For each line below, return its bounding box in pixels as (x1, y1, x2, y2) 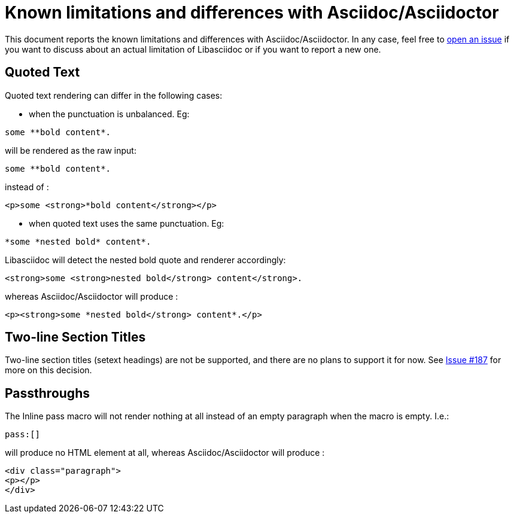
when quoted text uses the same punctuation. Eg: (29, 218, 224, 228)
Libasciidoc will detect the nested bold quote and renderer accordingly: (5, 254, 286, 265)
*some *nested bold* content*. (5, 236, 151, 246)
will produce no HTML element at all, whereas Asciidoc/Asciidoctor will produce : (5, 447, 325, 458)
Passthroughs (5, 385, 90, 401)
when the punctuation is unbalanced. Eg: (29, 108, 190, 119)
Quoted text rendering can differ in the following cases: (5, 90, 223, 100)
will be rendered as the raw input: (5, 145, 136, 156)
